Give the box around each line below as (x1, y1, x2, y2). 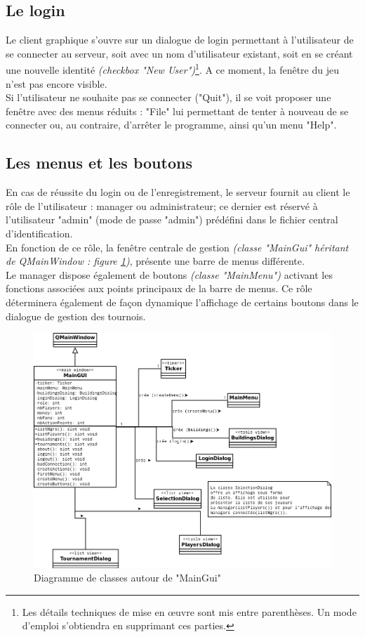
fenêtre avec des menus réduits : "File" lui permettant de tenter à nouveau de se (6, 103, 349, 118)
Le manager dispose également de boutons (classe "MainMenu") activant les (6, 267, 333, 282)
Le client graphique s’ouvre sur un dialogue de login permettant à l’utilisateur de (6, 32, 354, 47)
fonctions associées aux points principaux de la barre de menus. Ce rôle (6, 281, 312, 296)
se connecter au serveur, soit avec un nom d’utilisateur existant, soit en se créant (6, 46, 353, 60)
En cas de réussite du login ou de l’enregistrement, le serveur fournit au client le (6, 185, 350, 199)
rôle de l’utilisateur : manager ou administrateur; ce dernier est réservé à (6, 198, 318, 213)
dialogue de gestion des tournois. (6, 308, 146, 323)
